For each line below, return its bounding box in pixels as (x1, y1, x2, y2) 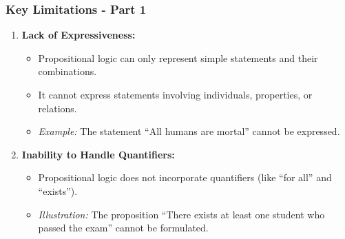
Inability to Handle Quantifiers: (21, 147, 175, 161)
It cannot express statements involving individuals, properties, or (38, 87, 313, 101)
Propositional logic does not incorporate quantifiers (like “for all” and (38, 170, 332, 185)
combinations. (38, 64, 97, 79)
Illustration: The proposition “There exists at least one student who (38, 207, 325, 221)
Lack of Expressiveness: (21, 28, 136, 42)
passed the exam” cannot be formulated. (38, 220, 209, 235)
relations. (38, 101, 77, 115)
